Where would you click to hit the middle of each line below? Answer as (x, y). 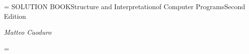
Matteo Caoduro (28, 32)
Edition (15, 16)
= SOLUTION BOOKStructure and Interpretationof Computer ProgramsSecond (125, 6)
